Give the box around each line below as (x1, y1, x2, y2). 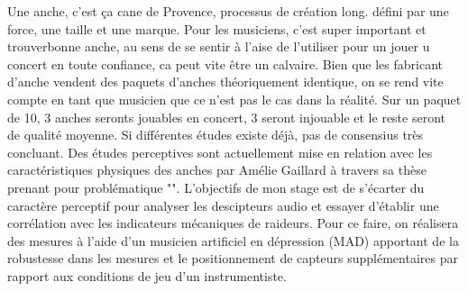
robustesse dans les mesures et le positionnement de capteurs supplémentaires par (7, 249, 458, 268)
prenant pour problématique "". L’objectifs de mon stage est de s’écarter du (7, 177, 425, 196)
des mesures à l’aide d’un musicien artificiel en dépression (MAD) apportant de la (7, 231, 459, 250)
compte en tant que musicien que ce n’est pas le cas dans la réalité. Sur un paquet (7, 89, 462, 108)
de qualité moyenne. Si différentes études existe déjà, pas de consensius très (7, 125, 424, 144)
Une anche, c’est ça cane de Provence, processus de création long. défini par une (7, 2, 449, 20)
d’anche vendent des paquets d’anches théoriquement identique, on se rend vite (7, 72, 444, 91)
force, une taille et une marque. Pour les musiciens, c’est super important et (7, 19, 427, 38)
